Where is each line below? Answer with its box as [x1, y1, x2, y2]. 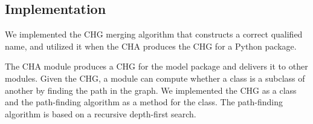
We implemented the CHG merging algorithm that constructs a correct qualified [5, 28, 303, 41]
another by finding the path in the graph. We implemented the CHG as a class [5, 83, 297, 96]
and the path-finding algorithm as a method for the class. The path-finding [5, 96, 283, 108]
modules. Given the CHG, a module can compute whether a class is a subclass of [5, 71, 305, 84]
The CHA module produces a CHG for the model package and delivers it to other [5, 60, 308, 73]
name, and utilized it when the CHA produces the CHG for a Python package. [5, 39, 297, 52]
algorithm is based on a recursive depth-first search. [5, 107, 196, 120]
